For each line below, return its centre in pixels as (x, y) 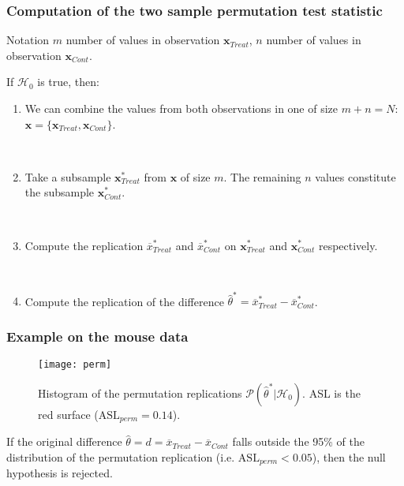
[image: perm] (75, 365)
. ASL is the (331, 393)
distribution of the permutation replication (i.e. (121, 456)
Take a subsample (68, 176)
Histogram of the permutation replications (140, 393)
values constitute (355, 176)
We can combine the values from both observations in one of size (181, 108)
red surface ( (68, 414)
